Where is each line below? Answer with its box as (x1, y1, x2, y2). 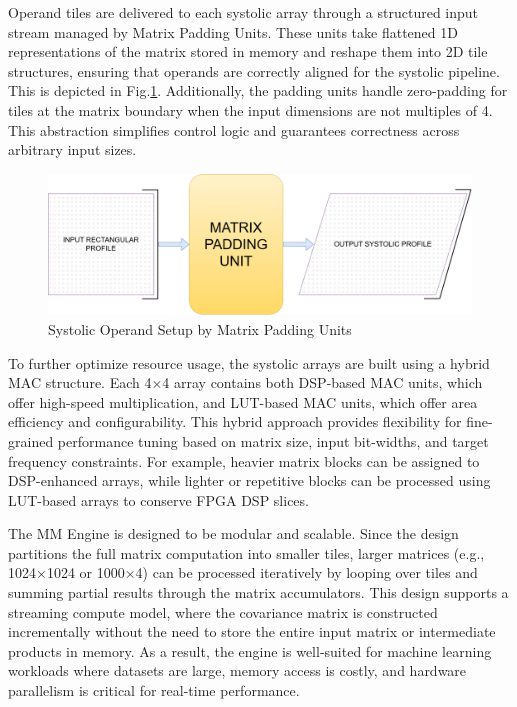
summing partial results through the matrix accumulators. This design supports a (8, 582, 509, 603)
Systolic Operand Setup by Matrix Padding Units (48, 318, 352, 339)
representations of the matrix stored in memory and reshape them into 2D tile (8, 41, 488, 62)
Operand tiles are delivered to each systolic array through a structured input (8, 2, 479, 22)
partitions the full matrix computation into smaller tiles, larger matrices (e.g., (8, 542, 485, 563)
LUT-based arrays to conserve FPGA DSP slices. (8, 489, 309, 510)
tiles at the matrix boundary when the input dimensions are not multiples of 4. (8, 99, 493, 120)
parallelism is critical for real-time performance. (8, 680, 300, 701)
